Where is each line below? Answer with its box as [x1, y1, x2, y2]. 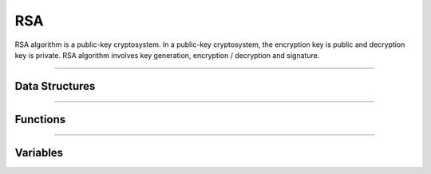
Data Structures [14, 79, 96, 93]
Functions [14, 112, 66, 126]
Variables [14, 145, 64, 159]
